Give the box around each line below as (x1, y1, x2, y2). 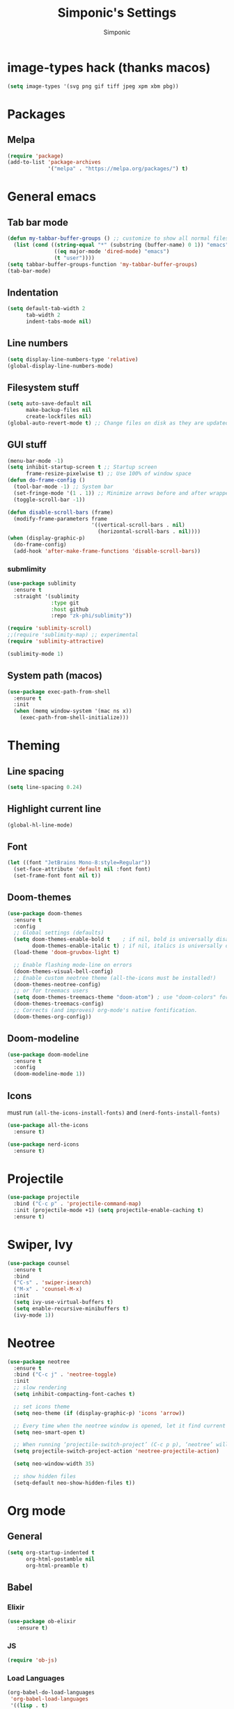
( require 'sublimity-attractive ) (7, 638, 104, 645)
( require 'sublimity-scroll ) (7, 625, 92, 632)
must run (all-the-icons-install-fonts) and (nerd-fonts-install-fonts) (7, 1108, 221, 1117)
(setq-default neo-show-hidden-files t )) (13, 1479, 136, 1486)
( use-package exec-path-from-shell (7, 688, 111, 695)
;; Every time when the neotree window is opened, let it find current (13, 1422, 226, 1430)
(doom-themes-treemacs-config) (13, 1000, 104, 1008)
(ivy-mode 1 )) (13, 1312, 54, 1319)
